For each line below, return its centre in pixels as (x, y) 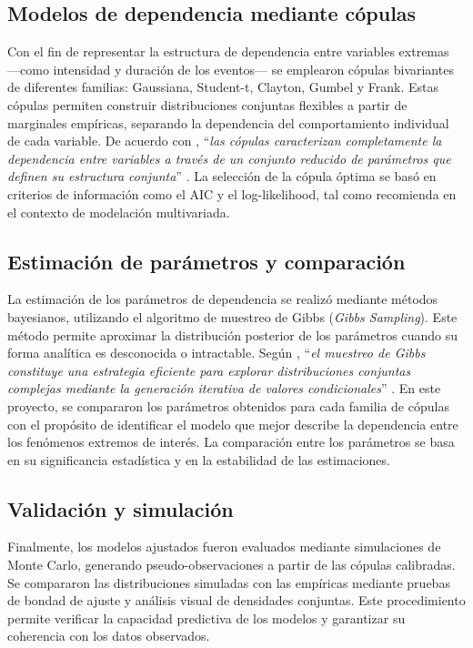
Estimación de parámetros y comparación (206, 261)
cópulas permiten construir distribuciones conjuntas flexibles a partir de (207, 104)
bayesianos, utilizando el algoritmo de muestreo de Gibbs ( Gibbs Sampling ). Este (232, 316)
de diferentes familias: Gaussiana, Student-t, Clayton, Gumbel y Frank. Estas (223, 87)
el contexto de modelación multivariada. (119, 212)
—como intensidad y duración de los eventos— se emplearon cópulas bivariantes (231, 69)
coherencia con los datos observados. (109, 636)
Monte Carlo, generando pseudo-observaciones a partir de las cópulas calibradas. (231, 565)
